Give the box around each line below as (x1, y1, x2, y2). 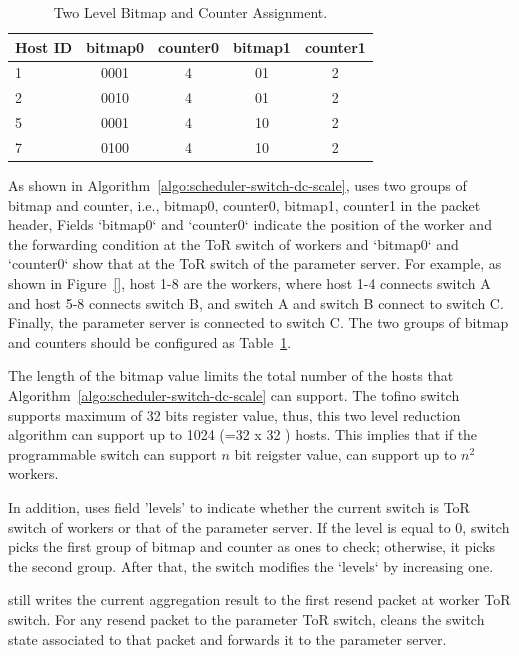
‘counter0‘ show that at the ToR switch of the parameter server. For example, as (8, 253, 502, 274)
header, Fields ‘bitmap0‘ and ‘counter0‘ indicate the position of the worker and (8, 214, 492, 235)
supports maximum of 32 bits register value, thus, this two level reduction (8, 404, 461, 425)
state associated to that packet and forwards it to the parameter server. (8, 628, 447, 649)
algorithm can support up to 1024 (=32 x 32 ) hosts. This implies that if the (8, 424, 478, 445)
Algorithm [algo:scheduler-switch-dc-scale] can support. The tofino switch (8, 385, 460, 405)
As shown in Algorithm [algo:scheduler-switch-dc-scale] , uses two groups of (8, 175, 467, 196)
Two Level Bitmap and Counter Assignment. (53, 2, 328, 22)
